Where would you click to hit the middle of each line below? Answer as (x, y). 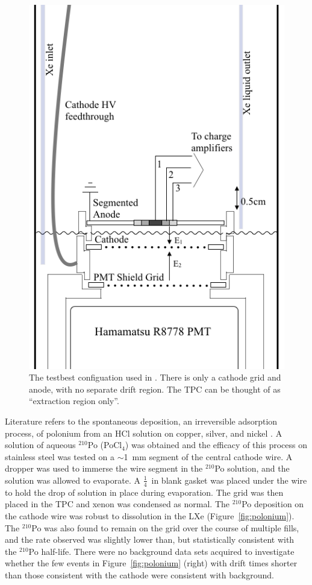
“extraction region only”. (74, 401)
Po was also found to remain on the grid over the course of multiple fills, (165, 527)
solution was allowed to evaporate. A (73, 480)
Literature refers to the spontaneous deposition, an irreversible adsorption (141, 421)
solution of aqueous (40, 445)
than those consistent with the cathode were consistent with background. (139, 574)
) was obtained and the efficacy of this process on (216, 445)
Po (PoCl (105, 445)
